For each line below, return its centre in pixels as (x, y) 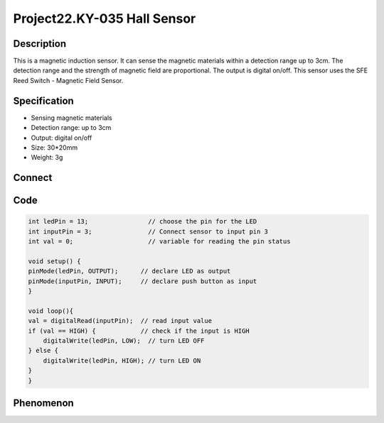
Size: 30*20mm (54, 147)
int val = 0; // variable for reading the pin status (159, 242)
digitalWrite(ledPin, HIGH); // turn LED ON (122, 361)
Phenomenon (43, 403)
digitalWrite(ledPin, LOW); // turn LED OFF (124, 341)
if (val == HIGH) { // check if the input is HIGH (139, 331)
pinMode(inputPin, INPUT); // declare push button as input (143, 281)
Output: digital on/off (62, 138)
